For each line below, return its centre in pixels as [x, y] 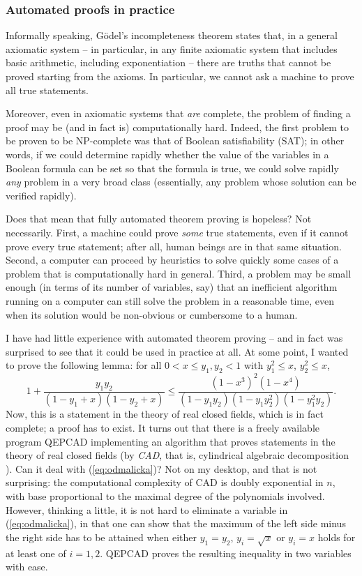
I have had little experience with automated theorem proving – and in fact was [174, 338]
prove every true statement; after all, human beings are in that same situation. [174, 246]
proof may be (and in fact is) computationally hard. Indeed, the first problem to [177, 127]
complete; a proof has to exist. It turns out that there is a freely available [163, 428]
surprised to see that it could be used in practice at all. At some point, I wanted [177, 351]
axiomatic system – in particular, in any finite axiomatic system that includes [172, 48]
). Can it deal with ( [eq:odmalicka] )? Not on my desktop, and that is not [161, 468]
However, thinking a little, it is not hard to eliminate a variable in [147, 509]
